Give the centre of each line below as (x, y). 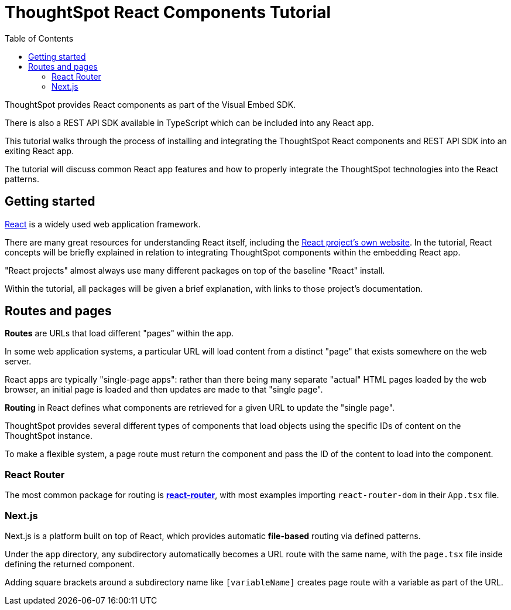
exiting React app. (40, 151)
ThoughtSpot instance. (49, 436)
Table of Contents (39, 38)
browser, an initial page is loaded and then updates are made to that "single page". (164, 390)
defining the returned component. (70, 564)
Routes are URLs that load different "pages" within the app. (119, 333)
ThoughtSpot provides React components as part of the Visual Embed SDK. (150, 104)
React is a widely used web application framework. (103, 224)
